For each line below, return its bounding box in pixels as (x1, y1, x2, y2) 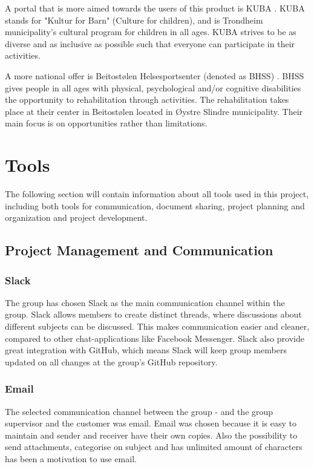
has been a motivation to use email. (5, 452, 137, 465)
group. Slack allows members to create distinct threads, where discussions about (5, 308, 302, 321)
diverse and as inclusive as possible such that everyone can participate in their (5, 37, 295, 50)
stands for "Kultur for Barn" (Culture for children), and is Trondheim (5, 13, 263, 26)
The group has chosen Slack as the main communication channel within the (5, 296, 285, 309)
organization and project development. (5, 211, 148, 224)
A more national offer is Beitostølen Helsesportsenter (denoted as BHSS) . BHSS (5, 69, 304, 82)
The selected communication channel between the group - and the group (5, 405, 273, 417)
